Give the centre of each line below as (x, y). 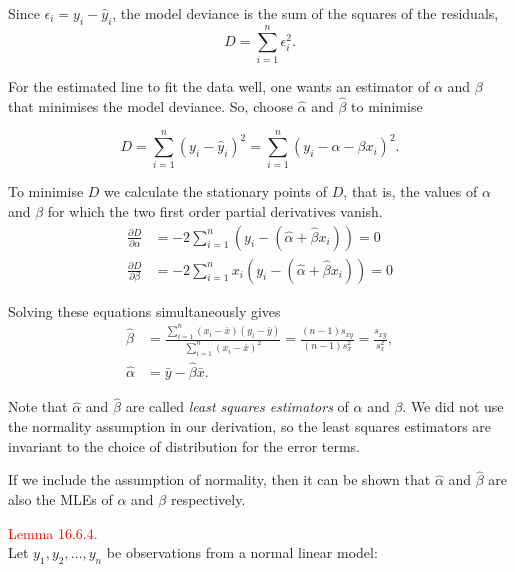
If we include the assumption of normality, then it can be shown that (219, 479)
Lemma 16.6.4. (53, 532)
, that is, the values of (410, 191)
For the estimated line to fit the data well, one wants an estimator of (219, 85)
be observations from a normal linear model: (242, 552)
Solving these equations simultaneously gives (144, 310)
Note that (38, 406)
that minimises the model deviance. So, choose (150, 105)
